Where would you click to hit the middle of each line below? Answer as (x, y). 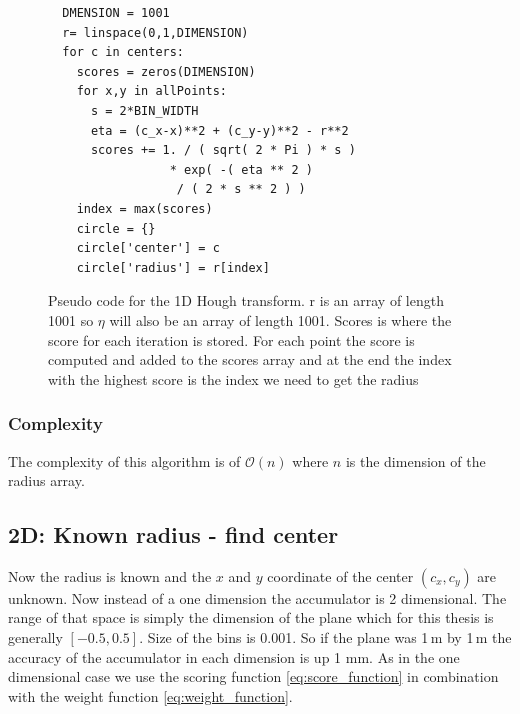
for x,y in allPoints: (151, 91)
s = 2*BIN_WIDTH (144, 110)
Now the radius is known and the (110, 575)
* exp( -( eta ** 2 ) (241, 169)
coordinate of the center (340, 575)
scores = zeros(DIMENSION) (166, 71)
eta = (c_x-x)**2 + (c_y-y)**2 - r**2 (219, 130)
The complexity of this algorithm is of (124, 460)
